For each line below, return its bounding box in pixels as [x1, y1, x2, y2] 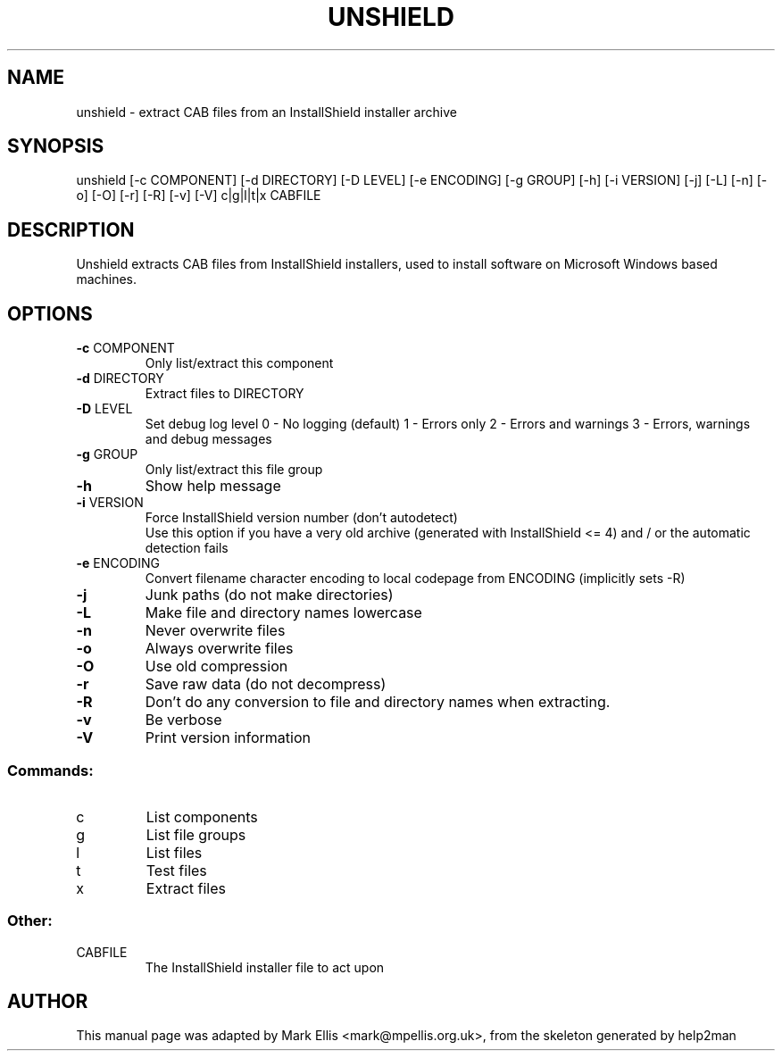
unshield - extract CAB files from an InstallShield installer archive [76, 104, 457, 120]
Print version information [145, 729, 311, 747]
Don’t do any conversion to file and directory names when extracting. [145, 693, 611, 712]
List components [146, 807, 258, 826]
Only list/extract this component [145, 355, 334, 371]
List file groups [146, 825, 246, 844]
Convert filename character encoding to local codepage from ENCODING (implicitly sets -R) [145, 571, 686, 587]
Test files [146, 861, 207, 879]
